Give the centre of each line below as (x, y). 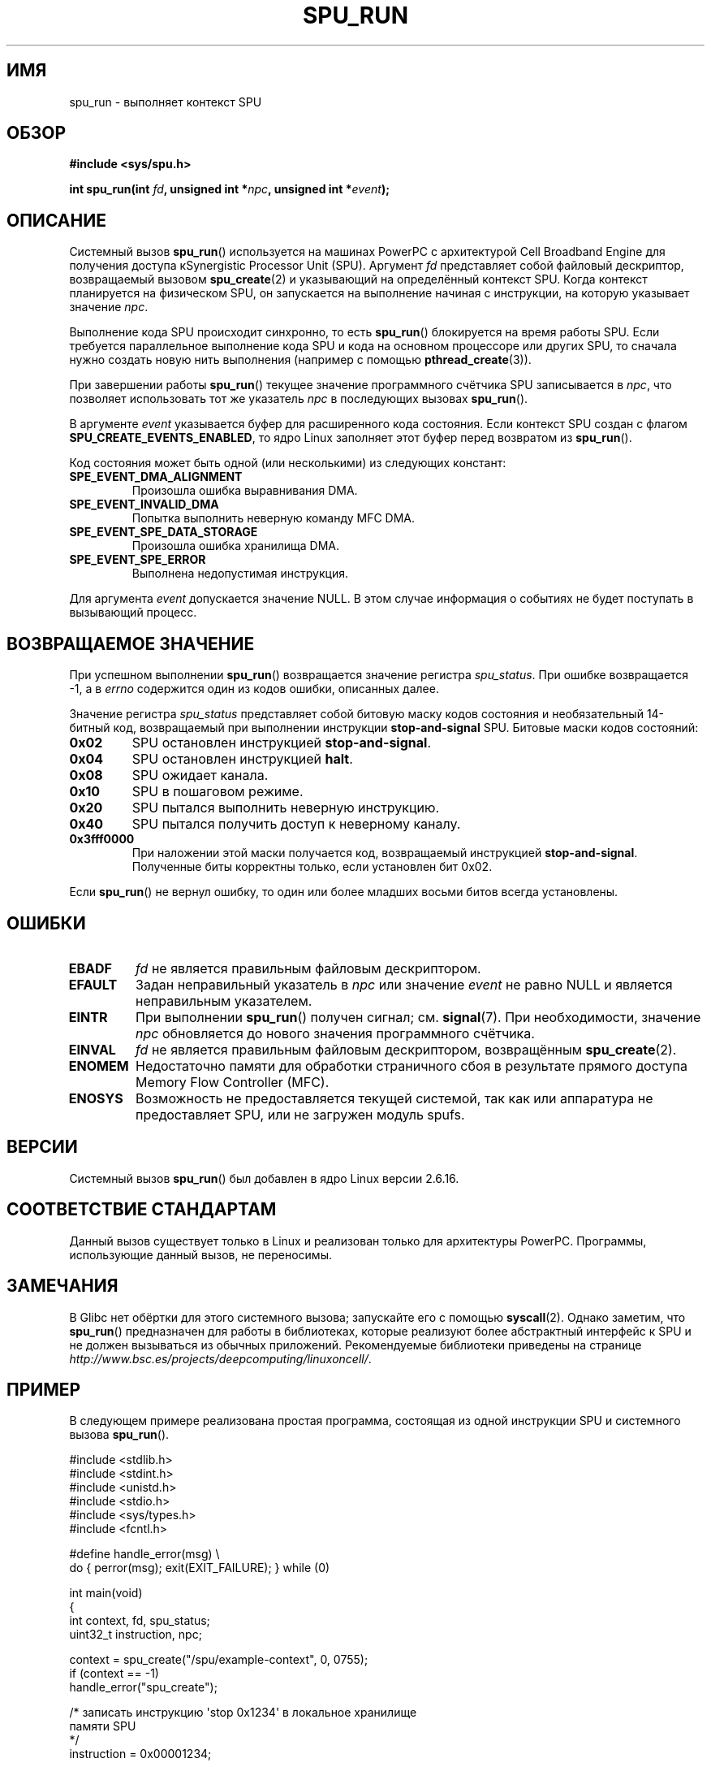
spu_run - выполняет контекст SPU (166, 102)
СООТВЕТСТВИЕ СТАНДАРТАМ (142, 1210)
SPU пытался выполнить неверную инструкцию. (286, 808)
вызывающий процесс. (133, 613)
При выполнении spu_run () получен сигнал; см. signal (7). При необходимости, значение (418, 1017)
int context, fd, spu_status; (140, 1621)
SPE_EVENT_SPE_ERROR (138, 560)
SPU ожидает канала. (200, 775)
